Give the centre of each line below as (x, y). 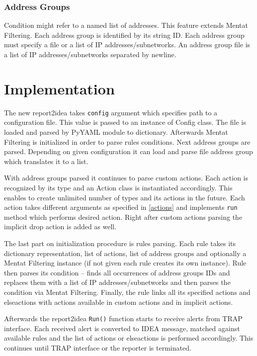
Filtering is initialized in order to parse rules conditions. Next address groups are (127, 141)
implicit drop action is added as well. (60, 226)
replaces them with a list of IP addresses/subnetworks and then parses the (117, 282)
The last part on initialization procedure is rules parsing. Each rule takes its (120, 243)
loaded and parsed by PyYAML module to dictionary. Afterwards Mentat (116, 132)
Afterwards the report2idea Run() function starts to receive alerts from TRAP (123, 318)
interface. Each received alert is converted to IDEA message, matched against (122, 328)
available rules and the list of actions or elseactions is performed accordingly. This (129, 338)
